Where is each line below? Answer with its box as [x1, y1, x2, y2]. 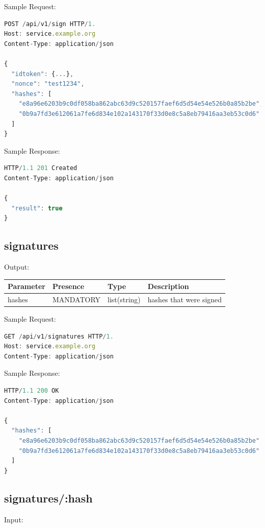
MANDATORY [52, 294, 101, 305]
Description [147, 281, 189, 292]
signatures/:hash [4, 490, 93, 506]
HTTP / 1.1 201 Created [4, 164, 77, 172]
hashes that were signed [147, 294, 222, 305]
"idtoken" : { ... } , [11, 70, 74, 78]
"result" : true [11, 204, 63, 212]
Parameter [8, 281, 45, 292]
